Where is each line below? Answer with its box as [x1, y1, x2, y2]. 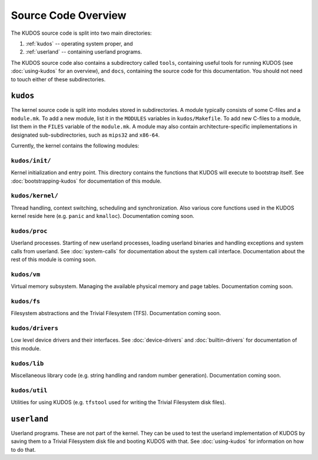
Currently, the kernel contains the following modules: [11, 142, 140, 149]
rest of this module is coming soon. [11, 256, 97, 263]
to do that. [11, 446, 37, 453]
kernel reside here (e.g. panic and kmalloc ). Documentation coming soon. [11, 213, 194, 220]
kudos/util [11, 386, 48, 394]
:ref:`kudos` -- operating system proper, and [25, 40, 133, 47]
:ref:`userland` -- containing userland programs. [25, 48, 143, 55]
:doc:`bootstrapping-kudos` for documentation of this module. [11, 177, 162, 184]
